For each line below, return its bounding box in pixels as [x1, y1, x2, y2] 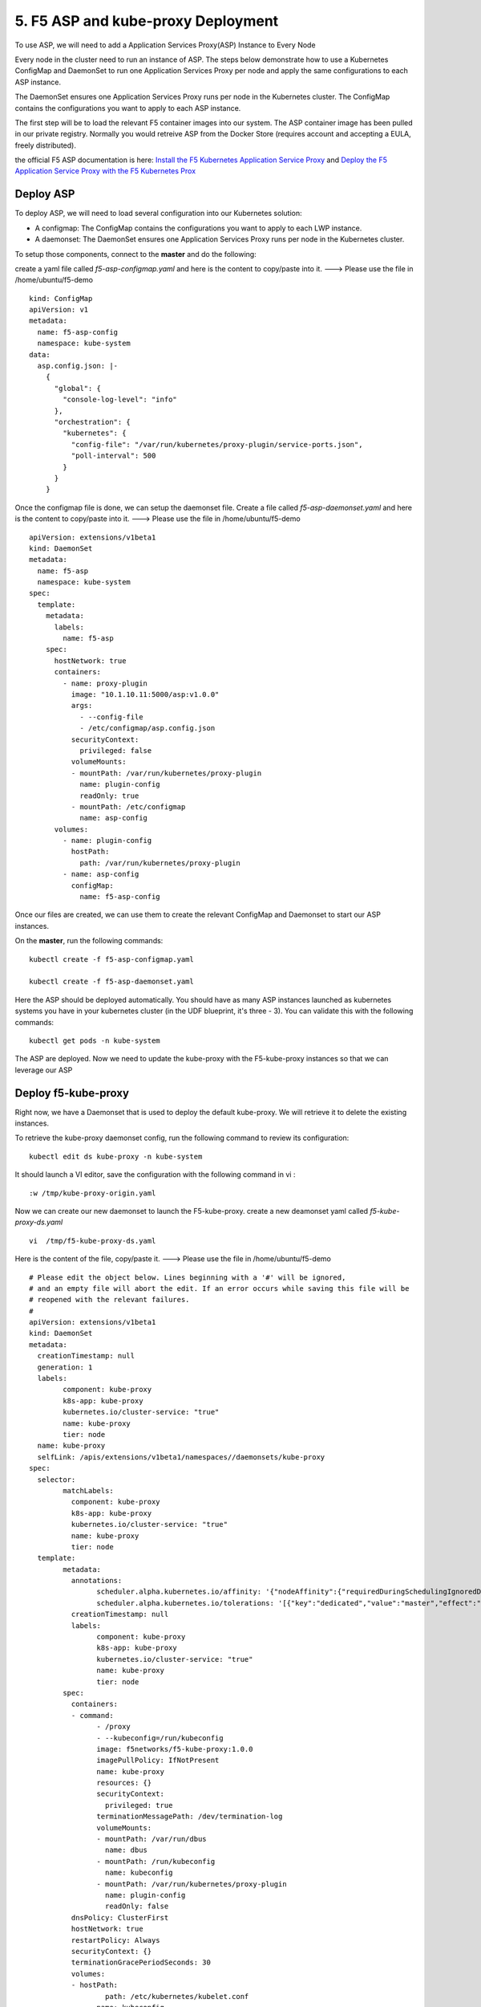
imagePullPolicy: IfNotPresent [96, 1756, 220, 1765]
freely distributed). [14, 140, 76, 150]
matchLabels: [63, 1486, 114, 1495]
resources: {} [96, 1778, 152, 1788]
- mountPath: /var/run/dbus [96, 1834, 208, 1844]
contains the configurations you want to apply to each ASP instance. [14, 103, 241, 112]
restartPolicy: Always [71, 1936, 160, 1944]
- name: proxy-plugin [63, 678, 148, 688]
